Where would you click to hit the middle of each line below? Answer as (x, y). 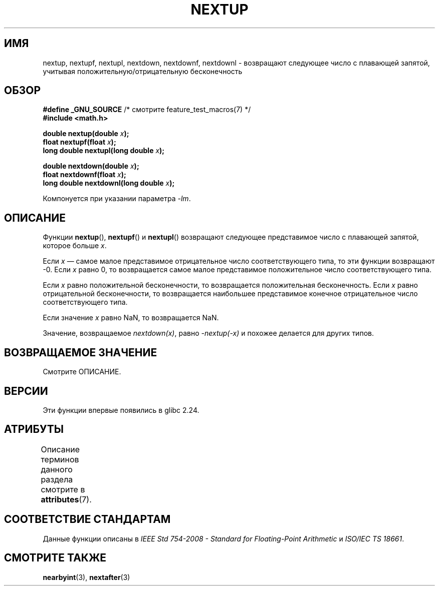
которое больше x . (75, 246)
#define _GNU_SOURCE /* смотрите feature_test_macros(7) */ (147, 110)
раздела (57, 479)
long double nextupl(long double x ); (104, 151)
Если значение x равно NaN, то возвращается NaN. (131, 318)
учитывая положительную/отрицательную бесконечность (143, 71)
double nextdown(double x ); (91, 166)
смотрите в (63, 489)
